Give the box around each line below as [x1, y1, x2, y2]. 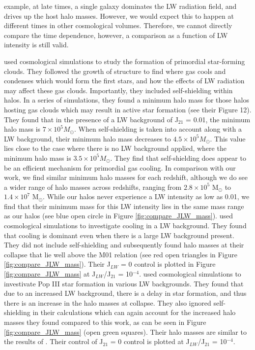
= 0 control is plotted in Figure [121, 259, 216, 269]
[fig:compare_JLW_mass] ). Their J [4, 259, 111, 269]
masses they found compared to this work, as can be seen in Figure [4, 317, 206, 327]
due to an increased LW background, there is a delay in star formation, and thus [4, 288, 247, 298]
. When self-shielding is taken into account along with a [74, 124, 242, 134]
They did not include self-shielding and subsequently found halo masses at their [4, 240, 244, 250]
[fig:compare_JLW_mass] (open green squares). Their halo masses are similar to [4, 326, 247, 337]
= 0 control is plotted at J [110, 336, 190, 347]
